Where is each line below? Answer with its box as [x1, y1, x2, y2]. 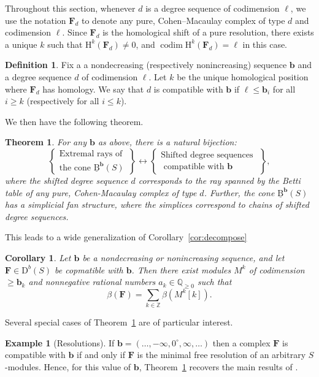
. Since [62, 26, 87, 39]
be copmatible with [54, 263, 123, 276]
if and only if [77, 348, 126, 361]
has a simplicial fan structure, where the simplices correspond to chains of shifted [5, 198, 309, 211]
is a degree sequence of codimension [145, 2, 280, 14]
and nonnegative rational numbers [28, 275, 156, 288]
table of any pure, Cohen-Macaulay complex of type [5, 186, 197, 199]
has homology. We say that [42, 82, 144, 95]
